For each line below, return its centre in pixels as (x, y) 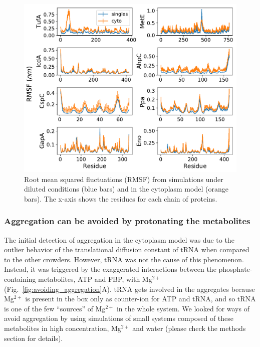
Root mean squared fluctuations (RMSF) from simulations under (124, 179)
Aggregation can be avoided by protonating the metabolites (127, 221)
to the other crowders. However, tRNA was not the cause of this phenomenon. (124, 259)
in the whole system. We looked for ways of (183, 308)
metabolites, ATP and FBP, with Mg (95, 279)
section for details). (34, 338)
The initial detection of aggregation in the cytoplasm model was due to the (119, 239)
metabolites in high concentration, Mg (63, 328)
